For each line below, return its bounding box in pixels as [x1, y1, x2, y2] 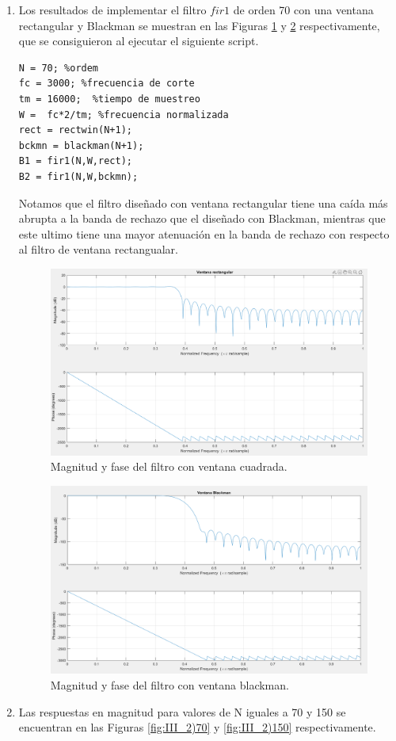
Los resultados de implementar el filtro [18, 2, 207, 17]
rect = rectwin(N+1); [18, 124, 132, 136]
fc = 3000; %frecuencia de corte [18, 78, 195, 90]
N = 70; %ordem [18, 62, 99, 74]
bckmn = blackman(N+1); [18, 139, 144, 151]
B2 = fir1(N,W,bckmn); [18, 170, 139, 182]
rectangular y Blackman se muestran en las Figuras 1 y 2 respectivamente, [18, 17, 380, 33]
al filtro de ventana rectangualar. [18, 241, 178, 258]
